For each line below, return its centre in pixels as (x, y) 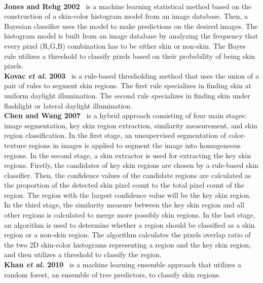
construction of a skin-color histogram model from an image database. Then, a (126, 16)
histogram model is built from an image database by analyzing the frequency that (131, 36)
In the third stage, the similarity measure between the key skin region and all (124, 205)
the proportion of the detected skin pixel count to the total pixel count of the (124, 185)
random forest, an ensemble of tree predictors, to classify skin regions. (112, 274)
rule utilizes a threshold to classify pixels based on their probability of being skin (130, 56)
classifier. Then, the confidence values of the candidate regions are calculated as (128, 175)
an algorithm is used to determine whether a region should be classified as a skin (129, 224)
